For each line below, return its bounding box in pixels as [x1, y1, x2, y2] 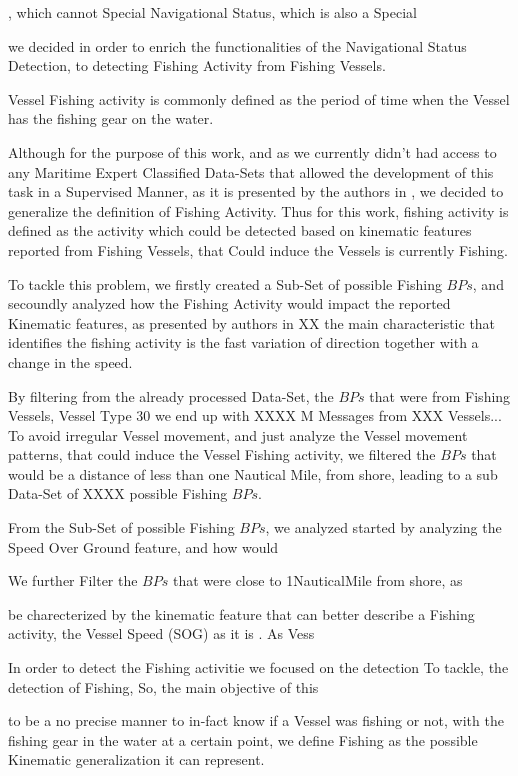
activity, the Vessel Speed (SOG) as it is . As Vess [8, 623, 315, 644]
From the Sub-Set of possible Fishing [8, 517, 235, 538]
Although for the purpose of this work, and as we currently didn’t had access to [8, 141, 497, 162]
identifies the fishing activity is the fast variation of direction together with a [8, 332, 479, 353]
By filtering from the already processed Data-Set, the [8, 385, 334, 406]
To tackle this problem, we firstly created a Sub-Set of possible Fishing [8, 273, 442, 294]
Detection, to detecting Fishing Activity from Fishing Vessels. [8, 55, 386, 76]
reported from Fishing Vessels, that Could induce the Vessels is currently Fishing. [8, 239, 508, 260]
